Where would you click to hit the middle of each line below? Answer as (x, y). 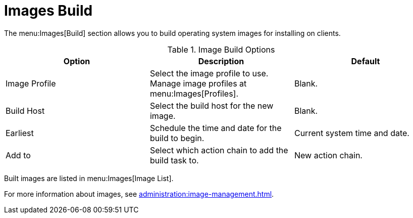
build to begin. (177, 138)
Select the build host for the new (212, 105)
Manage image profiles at (198, 83)
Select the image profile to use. (209, 73)
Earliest (20, 133)
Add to (18, 155)
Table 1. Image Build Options (221, 49)
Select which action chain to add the (219, 150)
